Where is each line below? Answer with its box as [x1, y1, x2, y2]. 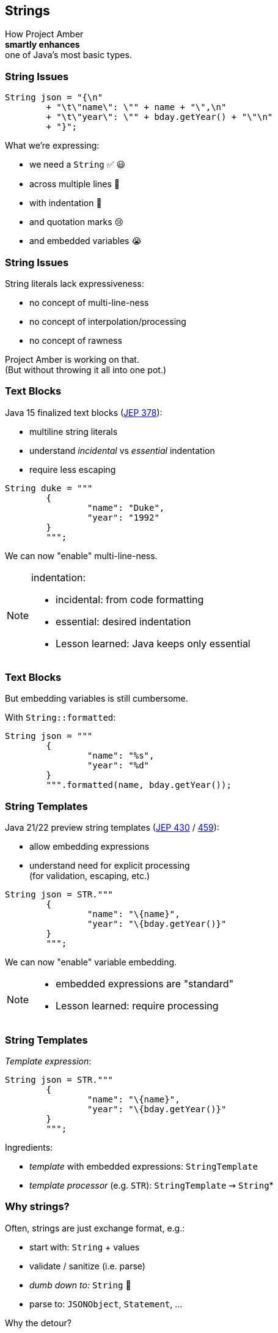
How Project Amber [5, 29, 84, 40]
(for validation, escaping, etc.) [29, 871, 150, 882]
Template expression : [5, 1055, 92, 1066]
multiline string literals [29, 426, 118, 437]
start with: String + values [29, 1241, 140, 1252]
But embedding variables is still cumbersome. [5, 693, 188, 704]
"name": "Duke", [87, 502, 165, 513]
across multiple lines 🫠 [29, 179, 120, 190]
